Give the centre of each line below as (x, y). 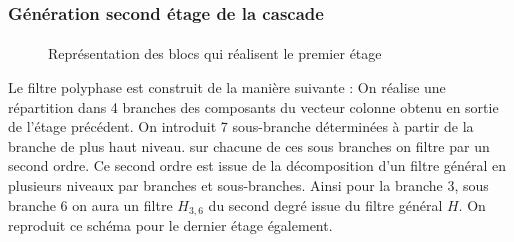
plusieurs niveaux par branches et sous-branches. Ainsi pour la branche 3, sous (248, 185)
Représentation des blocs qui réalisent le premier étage (215, 53)
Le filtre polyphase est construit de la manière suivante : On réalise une (227, 87)
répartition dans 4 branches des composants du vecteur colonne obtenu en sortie (253, 106)
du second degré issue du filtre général (325, 204)
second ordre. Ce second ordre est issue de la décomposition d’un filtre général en (257, 165)
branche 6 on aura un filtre (90, 204)
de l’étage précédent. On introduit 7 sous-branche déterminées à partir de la (241, 126)
